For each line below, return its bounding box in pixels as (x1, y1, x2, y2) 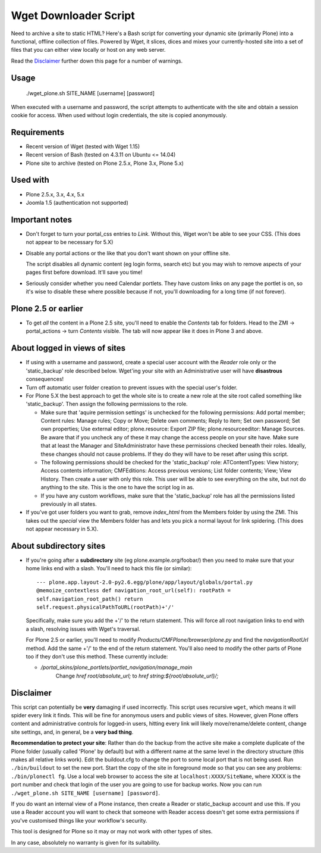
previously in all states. (40, 500, 97, 507)
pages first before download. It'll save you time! (26, 268, 143, 276)
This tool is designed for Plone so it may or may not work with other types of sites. (11, 828, 213, 835)
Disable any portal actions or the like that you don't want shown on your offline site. (26, 249, 231, 257)
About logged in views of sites (11, 343, 126, 354)
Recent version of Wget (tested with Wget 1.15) (26, 143, 140, 150)
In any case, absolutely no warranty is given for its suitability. (11, 839, 160, 846)
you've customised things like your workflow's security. (11, 817, 147, 824)
